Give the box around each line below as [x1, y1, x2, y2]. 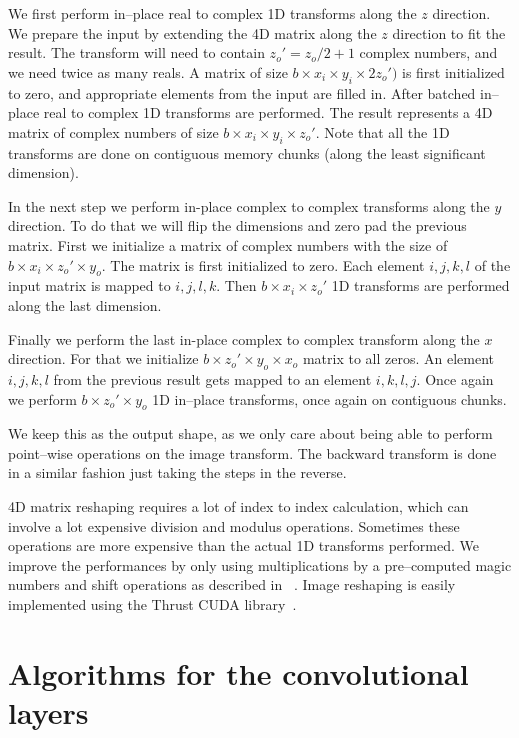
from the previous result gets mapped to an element [53, 368, 372, 389]
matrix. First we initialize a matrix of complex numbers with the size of [8, 234, 448, 255]
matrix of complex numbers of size [8, 121, 219, 142]
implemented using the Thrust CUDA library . [8, 594, 297, 615]
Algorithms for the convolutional [8, 652, 469, 693]
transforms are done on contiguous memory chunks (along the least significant [8, 142, 486, 163]
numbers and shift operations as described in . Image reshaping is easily [8, 574, 456, 595]
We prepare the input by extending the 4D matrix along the [8, 22, 377, 43]
